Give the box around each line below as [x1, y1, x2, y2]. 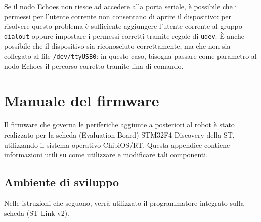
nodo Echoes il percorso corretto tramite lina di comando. [4, 60, 184, 71]
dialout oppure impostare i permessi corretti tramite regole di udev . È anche [4, 30, 244, 41]
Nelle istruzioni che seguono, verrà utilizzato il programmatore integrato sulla [4, 197, 244, 208]
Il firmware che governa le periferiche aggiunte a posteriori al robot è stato [4, 119, 235, 130]
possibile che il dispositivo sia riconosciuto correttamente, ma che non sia [4, 40, 231, 51]
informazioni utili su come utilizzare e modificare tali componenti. [4, 149, 208, 160]
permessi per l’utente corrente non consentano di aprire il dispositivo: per [4, 11, 232, 21]
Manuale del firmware [4, 90, 159, 111]
